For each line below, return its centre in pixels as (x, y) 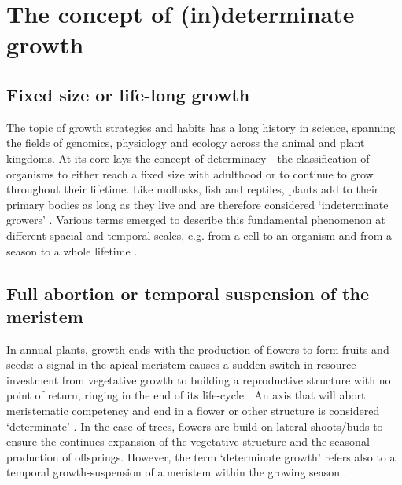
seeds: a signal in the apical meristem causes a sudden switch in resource (181, 364)
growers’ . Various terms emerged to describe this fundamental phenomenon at (196, 220)
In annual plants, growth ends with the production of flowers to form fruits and (198, 349)
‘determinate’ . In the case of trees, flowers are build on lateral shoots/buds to (195, 426)
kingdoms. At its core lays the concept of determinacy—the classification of (188, 158)
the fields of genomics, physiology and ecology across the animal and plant (186, 143)
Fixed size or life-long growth (128, 94)
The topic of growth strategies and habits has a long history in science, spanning (201, 127)
